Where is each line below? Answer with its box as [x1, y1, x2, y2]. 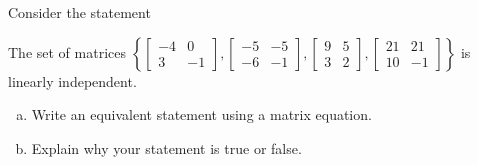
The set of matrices [8, 41, 126, 62]
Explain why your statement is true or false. [31, 137, 302, 158]
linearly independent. [8, 70, 137, 91]
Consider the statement [8, 2, 151, 22]
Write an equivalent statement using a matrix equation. [31, 104, 372, 125]
